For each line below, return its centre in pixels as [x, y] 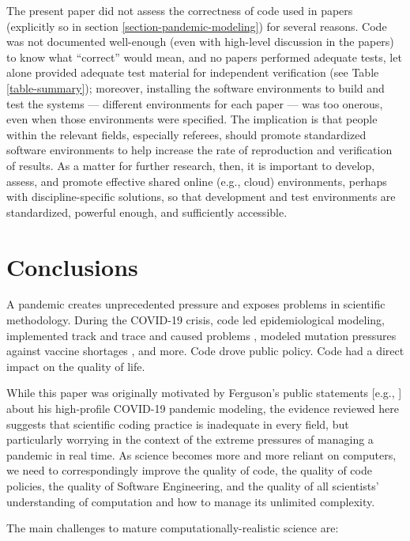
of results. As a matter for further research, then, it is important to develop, [191, 165]
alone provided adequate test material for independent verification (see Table [193, 72]
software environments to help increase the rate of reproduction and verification [199, 150]
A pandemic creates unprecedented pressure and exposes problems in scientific [196, 304]
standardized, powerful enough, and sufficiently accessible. [147, 212]
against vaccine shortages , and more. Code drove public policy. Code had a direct [205, 351]
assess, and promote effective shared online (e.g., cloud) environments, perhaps [197, 181]
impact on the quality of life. [76, 366]
